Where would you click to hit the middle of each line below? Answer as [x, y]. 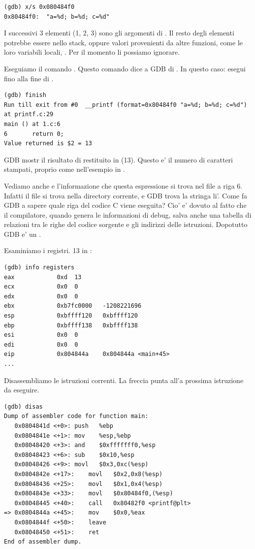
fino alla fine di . [29, 78]
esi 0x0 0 [41, 335]
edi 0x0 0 [41, 344]
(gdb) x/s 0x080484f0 [39, 7]
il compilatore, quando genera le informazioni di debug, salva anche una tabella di [128, 214]
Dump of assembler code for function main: [76, 416]
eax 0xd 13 [43, 277]
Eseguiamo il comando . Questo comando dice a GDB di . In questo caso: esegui [125, 68]
